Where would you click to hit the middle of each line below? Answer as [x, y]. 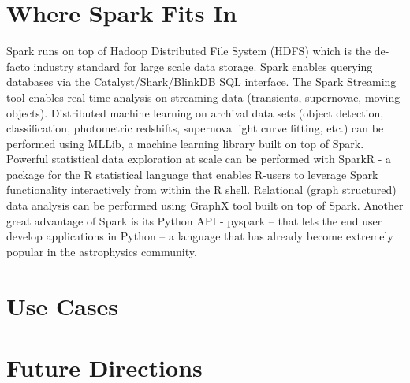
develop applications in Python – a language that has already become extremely [200, 236]
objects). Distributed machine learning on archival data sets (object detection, [195, 112]
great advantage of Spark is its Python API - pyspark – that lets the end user [194, 220]
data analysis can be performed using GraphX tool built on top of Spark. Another [205, 205]
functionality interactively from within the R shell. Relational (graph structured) [201, 190]
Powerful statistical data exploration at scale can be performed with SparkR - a [199, 159]
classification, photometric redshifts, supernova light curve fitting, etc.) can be [195, 128]
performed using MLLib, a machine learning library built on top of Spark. [185, 143]
